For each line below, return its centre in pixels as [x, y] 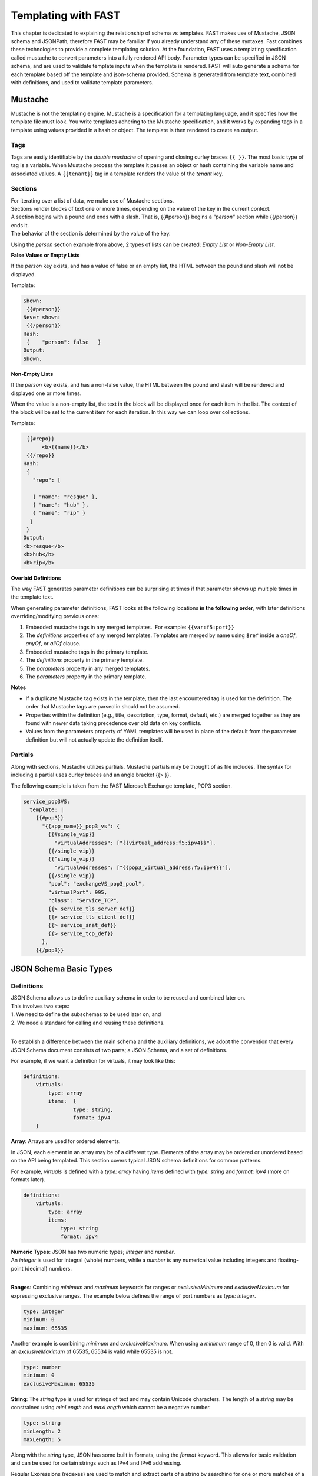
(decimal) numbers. [48, 1268]
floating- [288, 1260]
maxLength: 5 [42, 1439]
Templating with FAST [66, 15]
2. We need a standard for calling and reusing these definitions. [88, 1023]
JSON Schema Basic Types [62, 969]
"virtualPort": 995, [78, 892]
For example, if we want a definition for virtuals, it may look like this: [93, 1061]
